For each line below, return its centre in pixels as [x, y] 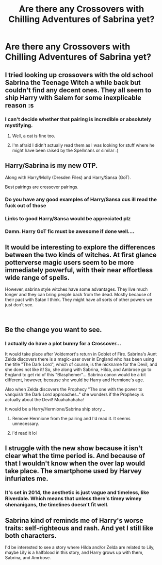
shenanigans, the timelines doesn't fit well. [57, 505]
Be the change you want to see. [54, 329]
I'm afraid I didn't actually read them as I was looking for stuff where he [83, 145]
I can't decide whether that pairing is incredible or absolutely [78, 119]
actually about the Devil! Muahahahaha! [44, 399]
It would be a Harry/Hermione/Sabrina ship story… [55, 409]
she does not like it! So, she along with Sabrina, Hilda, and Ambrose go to [78, 369]
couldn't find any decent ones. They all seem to [78, 90]
